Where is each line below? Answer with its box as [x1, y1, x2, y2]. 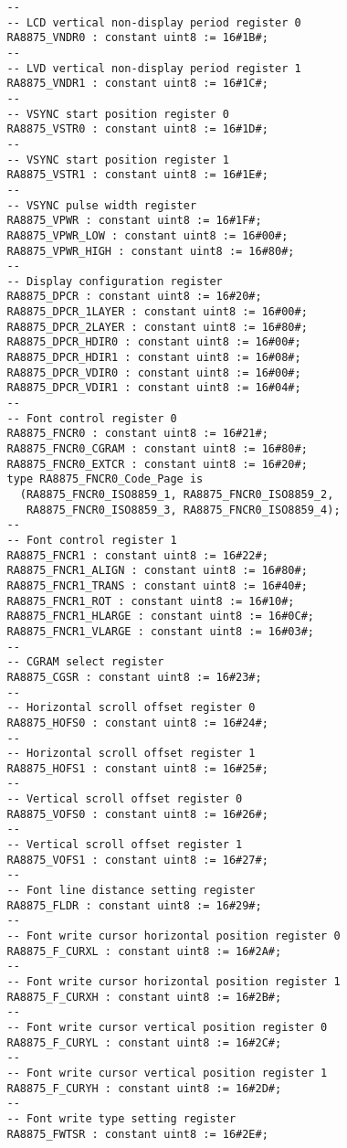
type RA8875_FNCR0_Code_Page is [6, 473, 204, 486]
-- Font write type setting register [6, 1111, 237, 1125]
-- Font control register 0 [6, 411, 177, 425]
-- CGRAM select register [6, 655, 164, 669]
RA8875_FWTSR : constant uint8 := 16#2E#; [6, 1127, 268, 1141]
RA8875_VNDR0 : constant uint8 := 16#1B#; [6, 31, 268, 45]
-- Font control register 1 [6, 533, 177, 547]
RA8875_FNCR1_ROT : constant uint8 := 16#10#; [6, 594, 295, 608]
